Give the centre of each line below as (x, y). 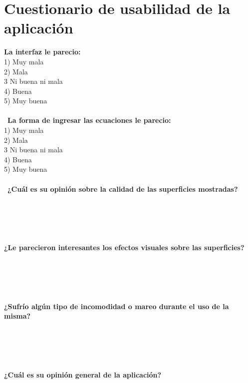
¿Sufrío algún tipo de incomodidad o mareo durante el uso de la (117, 306)
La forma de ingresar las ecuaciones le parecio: (89, 120)
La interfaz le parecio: (42, 52)
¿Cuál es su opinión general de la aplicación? (83, 374)
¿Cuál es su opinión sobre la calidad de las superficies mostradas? (123, 189)
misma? (17, 316)
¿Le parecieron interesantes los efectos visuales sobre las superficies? (124, 247)
